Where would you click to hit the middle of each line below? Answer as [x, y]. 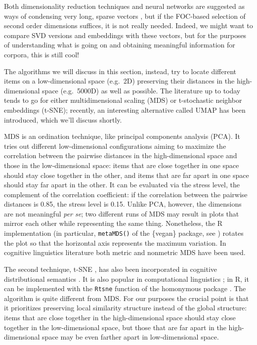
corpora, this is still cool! [42, 54]
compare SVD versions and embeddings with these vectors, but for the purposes [125, 35]
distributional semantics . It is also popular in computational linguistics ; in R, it [127, 279]
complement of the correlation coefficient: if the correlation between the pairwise [126, 194]
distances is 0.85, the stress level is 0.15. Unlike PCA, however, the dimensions [123, 204]
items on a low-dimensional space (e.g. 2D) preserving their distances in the [119, 81]
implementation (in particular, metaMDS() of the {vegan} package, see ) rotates [124, 233]
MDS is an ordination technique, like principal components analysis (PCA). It [122, 136]
